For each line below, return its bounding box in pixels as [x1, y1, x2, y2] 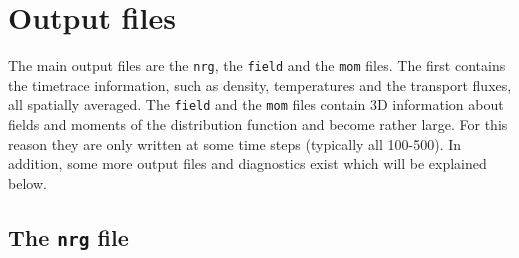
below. [8, 172, 47, 193]
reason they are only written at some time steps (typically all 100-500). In [8, 133, 462, 154]
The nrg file [8, 221, 129, 252]
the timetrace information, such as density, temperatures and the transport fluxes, [8, 74, 512, 95]
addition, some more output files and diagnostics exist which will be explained [8, 153, 487, 174]
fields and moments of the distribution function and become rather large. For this [8, 114, 508, 135]
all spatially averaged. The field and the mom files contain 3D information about [8, 94, 504, 115]
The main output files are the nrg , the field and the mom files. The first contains [8, 55, 506, 76]
